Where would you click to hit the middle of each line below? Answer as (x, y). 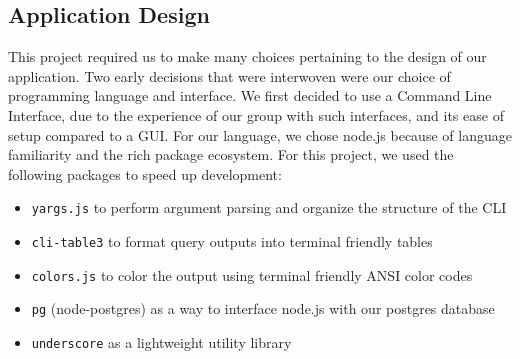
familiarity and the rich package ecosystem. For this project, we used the (231, 154)
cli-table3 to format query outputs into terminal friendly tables (232, 241)
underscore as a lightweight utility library (161, 341)
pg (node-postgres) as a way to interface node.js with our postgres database (263, 308)
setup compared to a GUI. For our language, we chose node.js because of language (260, 134)
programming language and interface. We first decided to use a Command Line (250, 95)
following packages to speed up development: (145, 173)
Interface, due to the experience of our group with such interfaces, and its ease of (256, 114)
